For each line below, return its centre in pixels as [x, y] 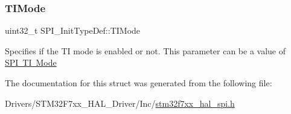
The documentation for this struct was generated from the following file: [139, 83]
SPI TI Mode [31, 62]
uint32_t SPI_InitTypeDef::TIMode [73, 30]
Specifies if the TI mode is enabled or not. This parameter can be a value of [145, 50]
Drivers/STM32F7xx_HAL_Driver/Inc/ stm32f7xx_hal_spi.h [120, 103]
